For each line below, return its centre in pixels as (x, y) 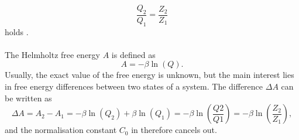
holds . (17, 31)
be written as (28, 98)
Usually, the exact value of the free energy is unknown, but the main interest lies (149, 75)
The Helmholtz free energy (53, 54)
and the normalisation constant (61, 130)
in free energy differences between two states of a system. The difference (134, 86)
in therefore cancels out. (174, 130)
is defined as (133, 54)
